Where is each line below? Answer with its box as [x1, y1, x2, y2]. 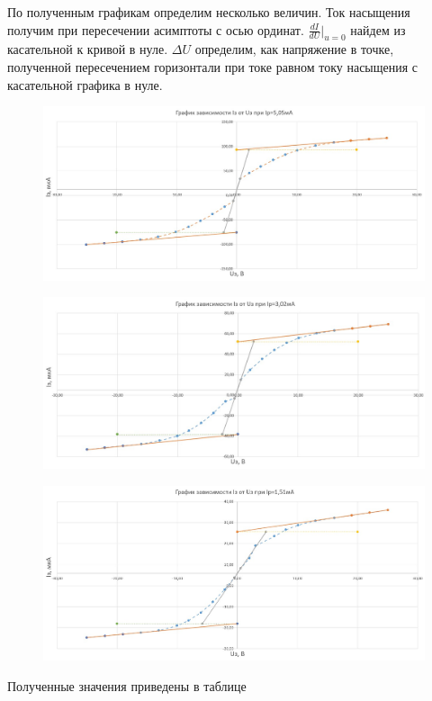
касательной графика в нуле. [7, 75, 163, 94]
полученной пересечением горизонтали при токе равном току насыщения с [7, 57, 418, 76]
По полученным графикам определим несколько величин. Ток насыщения [7, 3, 410, 21]
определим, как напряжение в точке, [194, 40, 394, 58]
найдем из [350, 20, 406, 39]
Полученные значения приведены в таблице [7, 676, 247, 695]
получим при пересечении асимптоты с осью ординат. [7, 20, 304, 39]
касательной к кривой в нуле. [7, 40, 168, 58]
